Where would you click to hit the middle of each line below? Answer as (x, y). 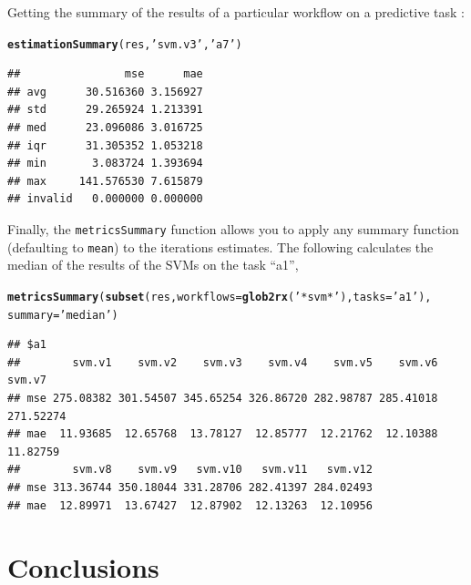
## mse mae (105, 74)
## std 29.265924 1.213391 (105, 110)
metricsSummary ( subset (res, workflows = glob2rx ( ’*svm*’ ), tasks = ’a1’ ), (220, 297)
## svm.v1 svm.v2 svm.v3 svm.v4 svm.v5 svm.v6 (223, 362)
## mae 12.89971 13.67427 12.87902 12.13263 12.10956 (190, 505)
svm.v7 (27, 380)
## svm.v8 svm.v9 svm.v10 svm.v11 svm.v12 (190, 470)
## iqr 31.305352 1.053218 (105, 145)
